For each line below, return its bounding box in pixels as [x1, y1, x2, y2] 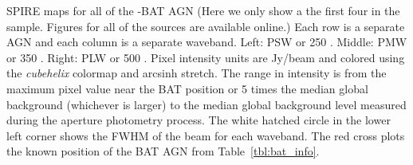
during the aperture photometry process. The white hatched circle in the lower [6, 112, 391, 128]
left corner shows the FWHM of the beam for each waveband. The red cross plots [6, 127, 405, 143]
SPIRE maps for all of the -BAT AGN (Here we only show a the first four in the [6, 2, 400, 18]
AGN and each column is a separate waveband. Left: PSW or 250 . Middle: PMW [6, 33, 407, 50]
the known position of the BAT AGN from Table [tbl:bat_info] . [6, 143, 320, 159]
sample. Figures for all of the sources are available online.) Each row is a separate [6, 18, 405, 34]
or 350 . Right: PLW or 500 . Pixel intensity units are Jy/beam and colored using [6, 49, 405, 65]
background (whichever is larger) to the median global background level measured [6, 96, 407, 112]
